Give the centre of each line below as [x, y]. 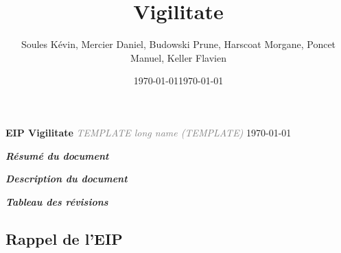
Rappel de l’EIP [64, 238]
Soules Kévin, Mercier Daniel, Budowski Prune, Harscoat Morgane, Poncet [178, 44]
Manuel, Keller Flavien [178, 57]
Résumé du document [57, 155]
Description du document [67, 179]
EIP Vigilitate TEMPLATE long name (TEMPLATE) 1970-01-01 [149, 132]
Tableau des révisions [57, 201]
